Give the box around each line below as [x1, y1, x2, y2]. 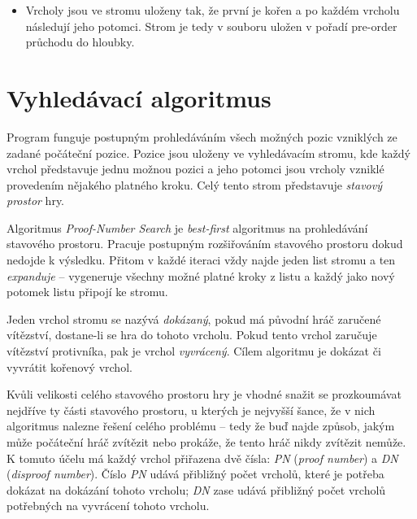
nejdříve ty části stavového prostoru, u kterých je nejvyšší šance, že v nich [7, 401, 376, 418]
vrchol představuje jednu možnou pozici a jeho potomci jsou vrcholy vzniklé [7, 160, 384, 177]
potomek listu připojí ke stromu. [7, 283, 168, 300]
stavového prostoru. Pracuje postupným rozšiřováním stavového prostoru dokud [7, 235, 403, 252]
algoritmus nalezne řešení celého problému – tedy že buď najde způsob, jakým [7, 417, 395, 434]
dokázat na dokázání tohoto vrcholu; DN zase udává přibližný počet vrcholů [7, 481, 386, 498]
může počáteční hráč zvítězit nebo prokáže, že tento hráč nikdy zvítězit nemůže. [7, 434, 406, 450]
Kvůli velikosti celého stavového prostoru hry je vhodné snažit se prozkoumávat [7, 386, 402, 403]
